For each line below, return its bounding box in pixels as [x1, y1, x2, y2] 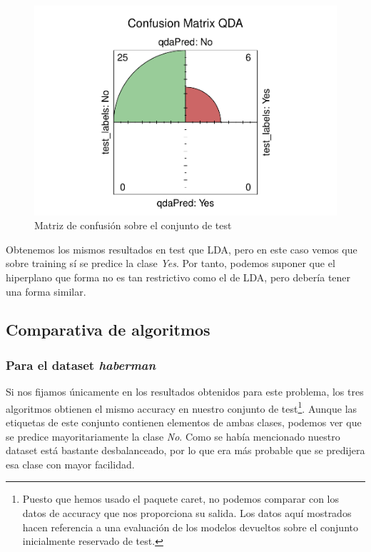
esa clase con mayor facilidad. [6, 456, 135, 471]
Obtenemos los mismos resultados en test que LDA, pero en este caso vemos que [6, 241, 357, 256]
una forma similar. [6, 283, 86, 298]
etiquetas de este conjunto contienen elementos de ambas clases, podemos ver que [6, 414, 362, 429]
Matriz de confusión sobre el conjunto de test [34, 218, 232, 233]
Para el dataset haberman [6, 356, 156, 373]
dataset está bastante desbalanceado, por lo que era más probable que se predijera [6, 443, 365, 458]
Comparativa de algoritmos [6, 318, 210, 341]
